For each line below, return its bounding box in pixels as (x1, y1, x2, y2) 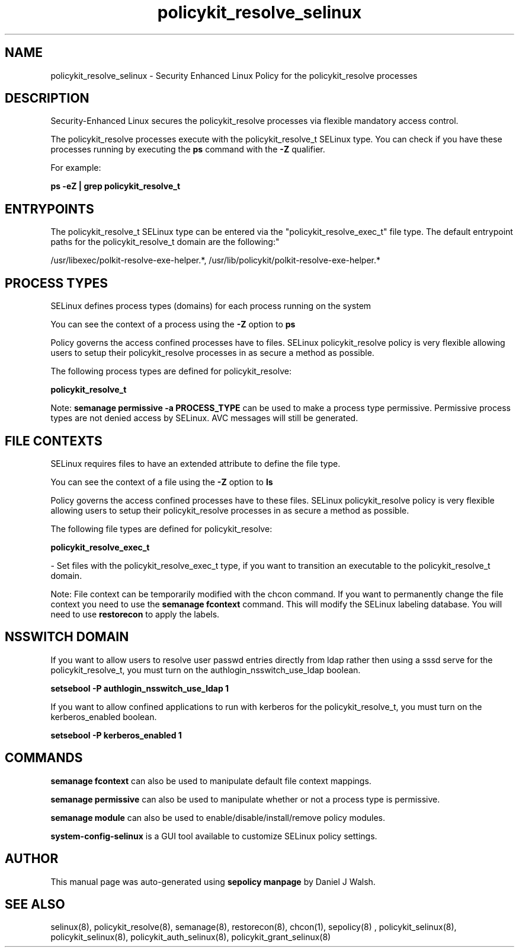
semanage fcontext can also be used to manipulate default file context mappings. (50, 775, 371, 786)
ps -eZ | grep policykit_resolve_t (50, 181, 181, 192)
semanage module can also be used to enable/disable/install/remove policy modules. (50, 812, 386, 823)
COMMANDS (5, 750, 83, 766)
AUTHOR (5, 851, 59, 867)
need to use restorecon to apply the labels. (50, 609, 220, 619)
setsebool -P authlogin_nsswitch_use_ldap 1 (50, 683, 229, 693)
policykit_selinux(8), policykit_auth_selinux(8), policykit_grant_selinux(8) (50, 932, 331, 943)
